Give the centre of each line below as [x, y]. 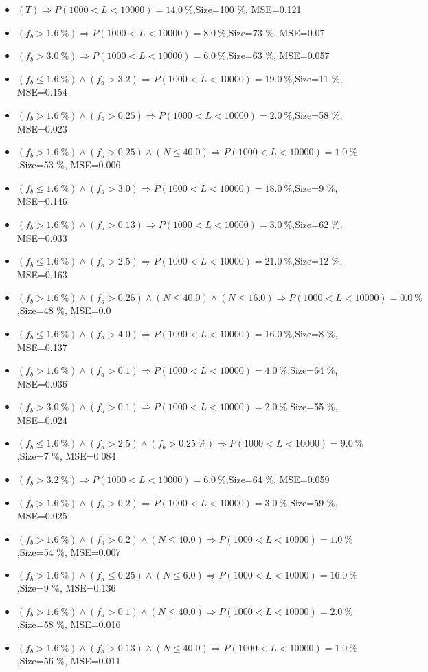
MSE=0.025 [42, 516]
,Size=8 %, [315, 333]
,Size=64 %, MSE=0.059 [278, 479]
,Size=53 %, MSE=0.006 [69, 165]
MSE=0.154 [42, 92]
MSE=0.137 [42, 347]
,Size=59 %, [313, 502]
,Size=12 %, [317, 261]
